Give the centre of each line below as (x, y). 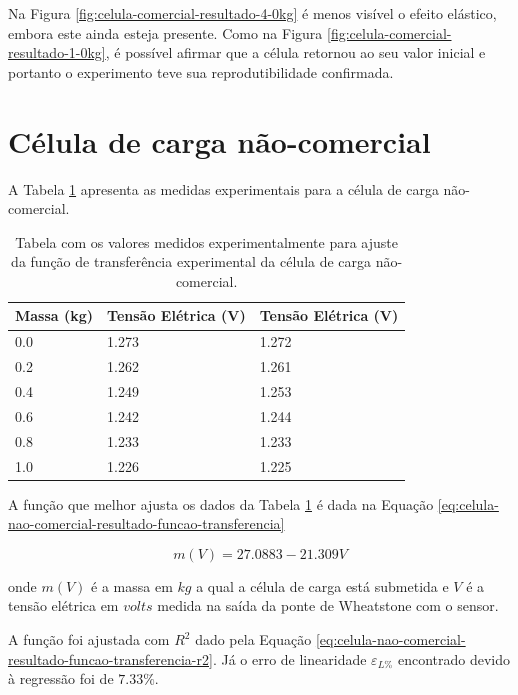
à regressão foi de (61, 678)
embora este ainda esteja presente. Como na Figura (165, 32)
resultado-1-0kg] (57, 52)
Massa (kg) (54, 315)
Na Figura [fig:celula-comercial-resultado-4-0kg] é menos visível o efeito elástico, (252, 13)
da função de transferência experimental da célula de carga (191, 261)
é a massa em (132, 585)
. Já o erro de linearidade (289, 658)
